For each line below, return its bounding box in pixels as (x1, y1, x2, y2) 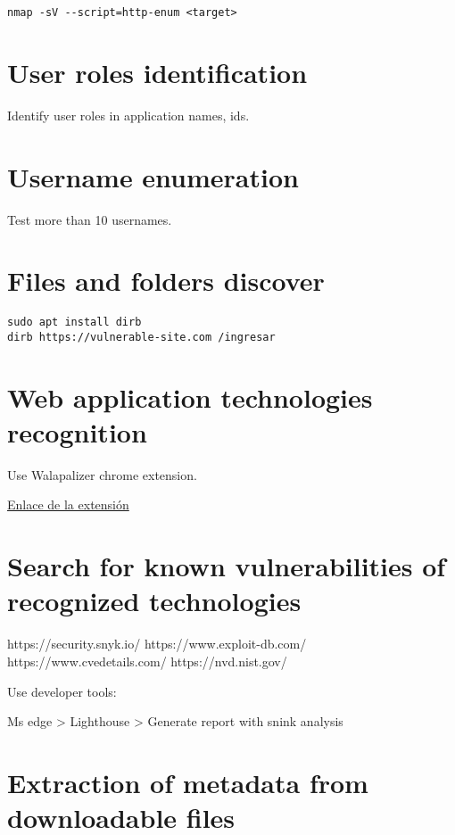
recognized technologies (7, 583, 302, 619)
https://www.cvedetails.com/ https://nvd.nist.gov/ (7, 651, 287, 670)
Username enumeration (7, 158, 299, 194)
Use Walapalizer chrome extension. (7, 465, 197, 484)
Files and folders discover (7, 262, 325, 299)
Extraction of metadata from (7, 764, 368, 800)
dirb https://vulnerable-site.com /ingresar (7, 330, 276, 343)
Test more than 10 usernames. (7, 210, 172, 228)
